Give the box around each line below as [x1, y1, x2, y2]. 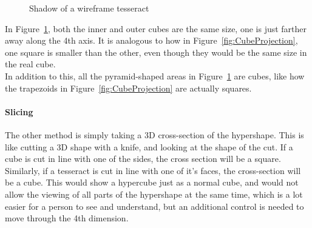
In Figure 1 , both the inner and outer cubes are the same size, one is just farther [5, 22, 307, 35]
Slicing [5, 105, 33, 118]
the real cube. [5, 58, 56, 70]
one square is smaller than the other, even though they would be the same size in [5, 45, 307, 58]
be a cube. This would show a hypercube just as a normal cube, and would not [5, 176, 299, 189]
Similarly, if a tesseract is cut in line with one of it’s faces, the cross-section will [5, 164, 301, 176]
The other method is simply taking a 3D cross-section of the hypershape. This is [5, 128, 304, 141]
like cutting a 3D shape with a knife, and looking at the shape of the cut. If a [5, 140, 293, 153]
